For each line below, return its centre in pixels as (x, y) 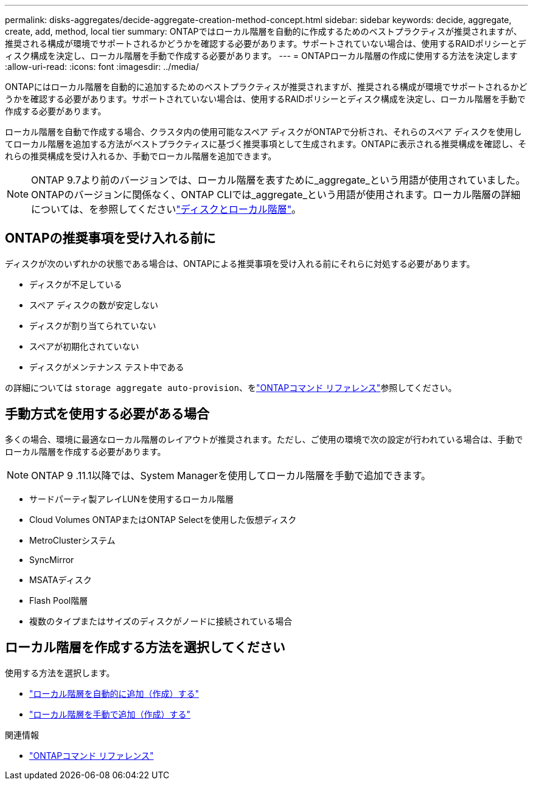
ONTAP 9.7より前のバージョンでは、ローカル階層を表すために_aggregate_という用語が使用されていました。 (278, 180)
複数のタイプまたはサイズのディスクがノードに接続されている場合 (161, 621)
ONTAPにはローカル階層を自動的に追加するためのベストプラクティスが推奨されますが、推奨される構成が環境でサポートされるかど (266, 87)
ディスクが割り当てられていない (93, 325)
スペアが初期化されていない (84, 346)
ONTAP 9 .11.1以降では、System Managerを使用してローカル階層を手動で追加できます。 (231, 475)
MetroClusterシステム (72, 540)
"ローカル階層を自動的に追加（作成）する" (114, 693)
